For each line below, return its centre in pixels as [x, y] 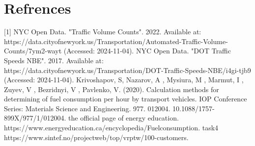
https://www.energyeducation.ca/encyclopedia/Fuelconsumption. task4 [111, 128]
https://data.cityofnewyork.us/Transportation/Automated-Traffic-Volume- [116, 41]
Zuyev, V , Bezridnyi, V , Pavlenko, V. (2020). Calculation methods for [112, 89]
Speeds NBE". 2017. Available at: [54, 60]
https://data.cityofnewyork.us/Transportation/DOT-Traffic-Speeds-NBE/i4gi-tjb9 [127, 70]
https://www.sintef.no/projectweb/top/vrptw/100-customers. [96, 137]
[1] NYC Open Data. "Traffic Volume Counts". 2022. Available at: [103, 32]
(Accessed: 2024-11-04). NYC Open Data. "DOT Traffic [147, 51]
